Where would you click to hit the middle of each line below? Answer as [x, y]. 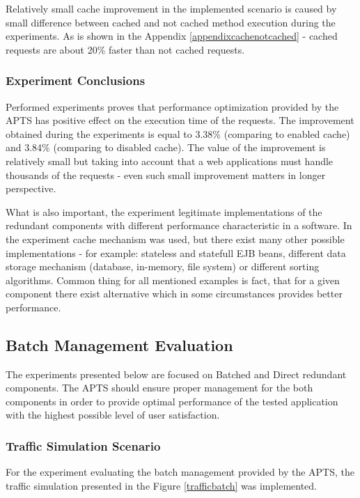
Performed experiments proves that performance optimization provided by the [172, 106]
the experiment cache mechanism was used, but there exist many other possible [175, 239]
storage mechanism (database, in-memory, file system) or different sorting [163, 266]
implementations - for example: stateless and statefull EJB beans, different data [176, 252]
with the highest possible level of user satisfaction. [113, 415]
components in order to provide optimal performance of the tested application [172, 401]
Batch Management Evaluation [119, 344]
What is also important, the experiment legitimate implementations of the [164, 211]
